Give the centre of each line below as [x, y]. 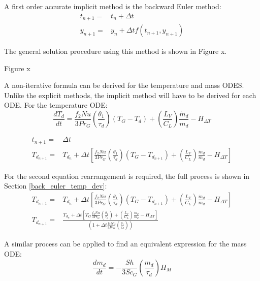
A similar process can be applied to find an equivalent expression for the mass [125, 244]
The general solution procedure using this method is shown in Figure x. [116, 51]
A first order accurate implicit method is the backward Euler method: [113, 6]
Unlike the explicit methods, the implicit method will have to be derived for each [130, 95]
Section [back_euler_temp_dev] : [56, 186]
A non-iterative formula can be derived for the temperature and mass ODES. [124, 85]
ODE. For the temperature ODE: [56, 105]
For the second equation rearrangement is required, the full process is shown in [127, 176]
